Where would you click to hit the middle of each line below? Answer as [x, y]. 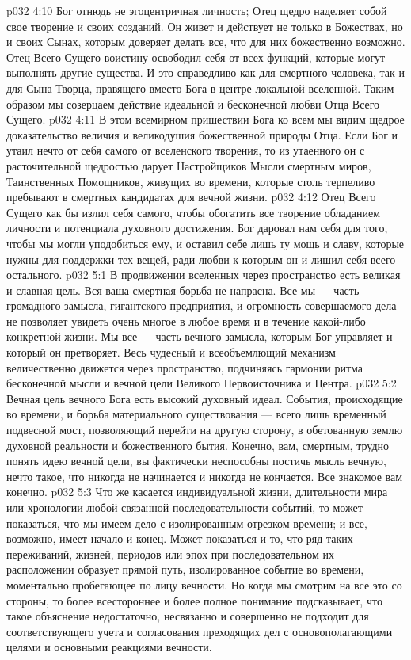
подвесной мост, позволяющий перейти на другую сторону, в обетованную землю [205, 430]
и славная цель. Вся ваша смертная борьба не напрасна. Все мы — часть [183, 290]
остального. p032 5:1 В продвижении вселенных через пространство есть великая [204, 275]
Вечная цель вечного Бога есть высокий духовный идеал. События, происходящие [205, 398]
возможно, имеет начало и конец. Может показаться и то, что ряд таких [180, 538]
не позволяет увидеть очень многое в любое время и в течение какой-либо [186, 320]
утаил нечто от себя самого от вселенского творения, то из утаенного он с [186, 150]
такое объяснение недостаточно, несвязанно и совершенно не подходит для [188, 616]
